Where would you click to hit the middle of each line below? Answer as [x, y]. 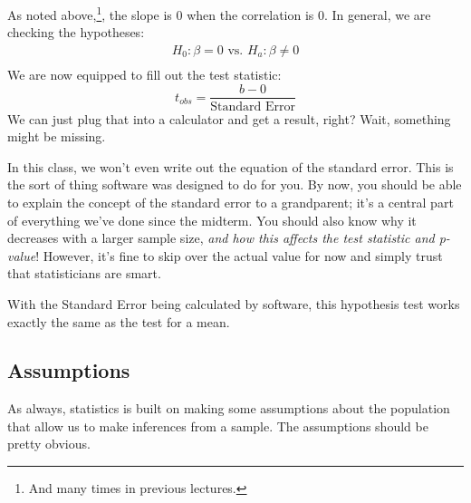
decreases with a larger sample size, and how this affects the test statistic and [221, 238]
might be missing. [57, 136]
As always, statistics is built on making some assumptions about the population [229, 408]
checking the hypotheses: [76, 32]
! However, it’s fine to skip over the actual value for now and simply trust [239, 255]
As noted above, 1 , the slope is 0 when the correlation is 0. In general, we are [219, 13]
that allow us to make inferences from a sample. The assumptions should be [218, 426]
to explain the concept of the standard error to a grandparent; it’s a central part [231, 202]
